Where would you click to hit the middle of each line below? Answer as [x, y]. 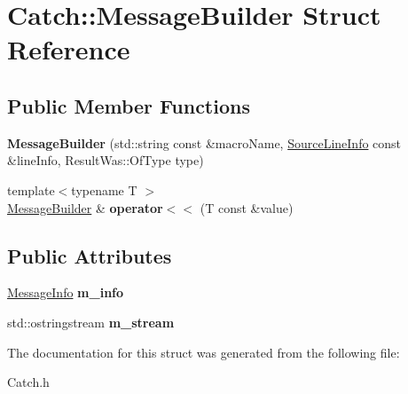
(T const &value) [247, 207]
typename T [104, 189]
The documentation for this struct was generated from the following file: [204, 352]
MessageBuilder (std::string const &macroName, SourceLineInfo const [204, 142]
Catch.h [28, 382]
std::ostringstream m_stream [91, 322]
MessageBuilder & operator [85, 207]
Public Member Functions [129, 105]
